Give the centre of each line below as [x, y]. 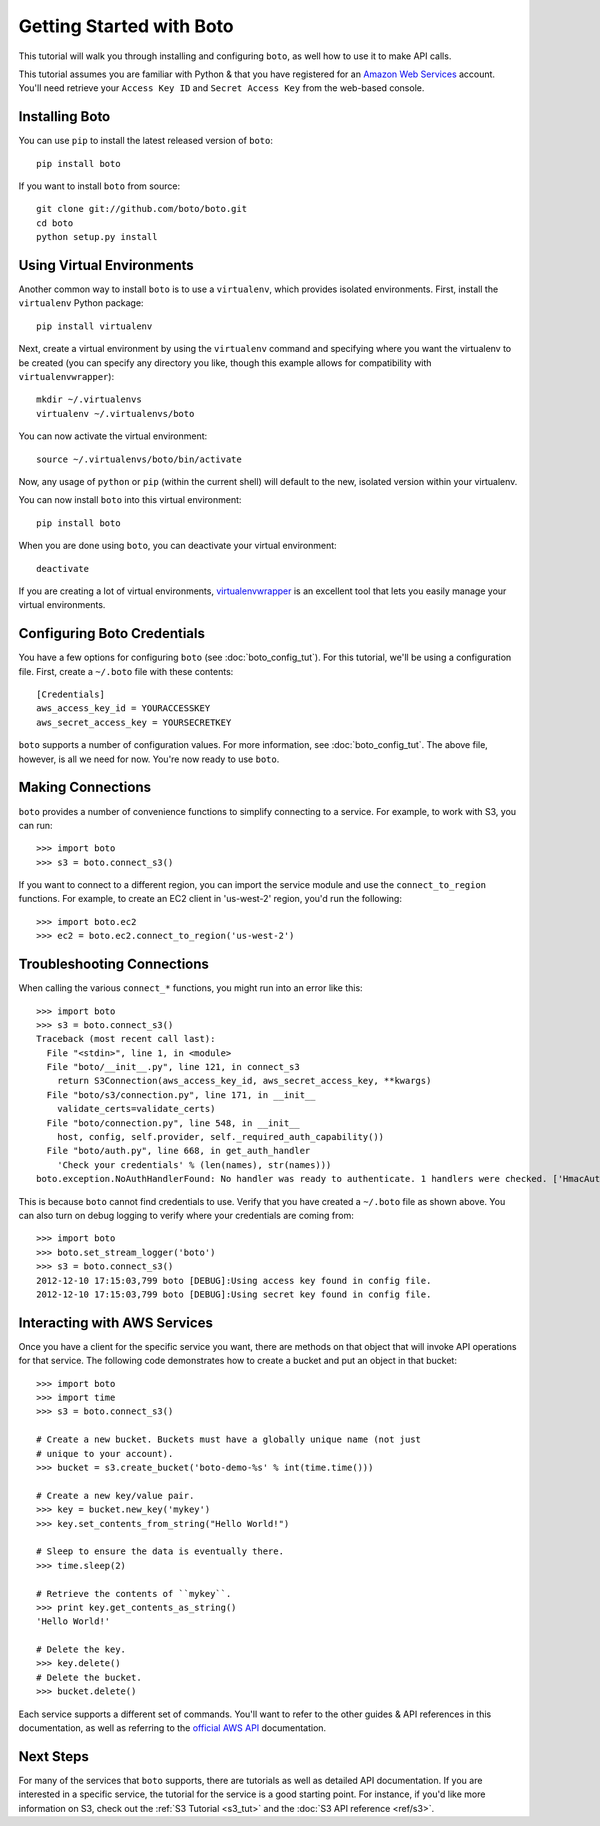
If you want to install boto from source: [99, 186]
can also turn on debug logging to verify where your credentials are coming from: [186, 1215]
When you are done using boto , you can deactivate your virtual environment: [177, 546]
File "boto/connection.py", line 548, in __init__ [173, 1123]
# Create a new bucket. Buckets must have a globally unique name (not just [229, 1439]
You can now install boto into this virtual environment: [130, 500]
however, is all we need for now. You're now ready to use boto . [149, 759]
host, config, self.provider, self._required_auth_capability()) [220, 1137]
